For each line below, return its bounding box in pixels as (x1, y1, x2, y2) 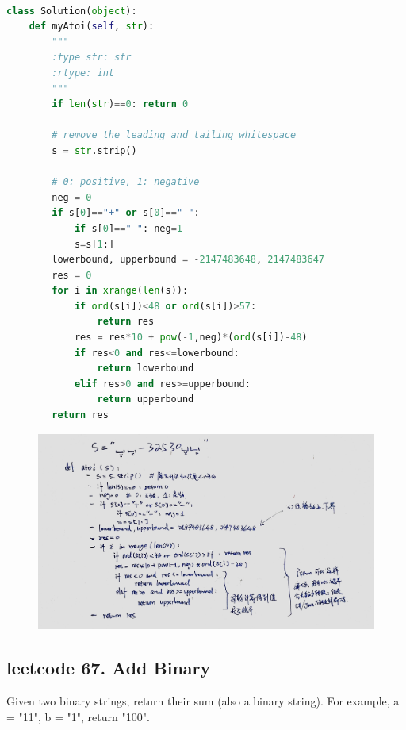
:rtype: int (52, 67, 115, 79)
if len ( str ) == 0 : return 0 (52, 98, 189, 110)
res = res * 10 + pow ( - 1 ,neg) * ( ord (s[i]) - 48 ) (74, 332, 308, 344)
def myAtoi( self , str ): (29, 21, 155, 33)
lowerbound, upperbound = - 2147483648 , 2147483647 (52, 254, 324, 266)
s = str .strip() (52, 144, 137, 156)
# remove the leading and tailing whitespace (52, 129, 297, 141)
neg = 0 (52, 191, 92, 203)
